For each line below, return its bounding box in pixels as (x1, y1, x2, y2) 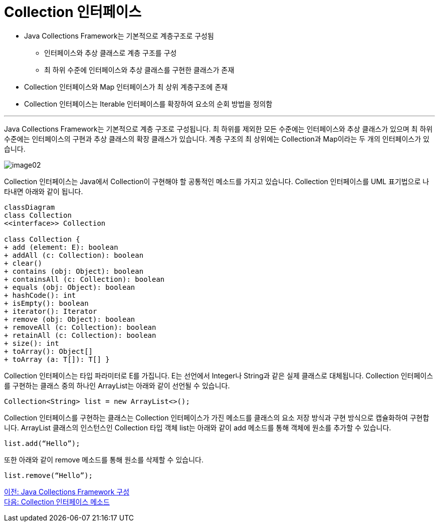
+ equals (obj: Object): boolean (4, 283, 135, 291)
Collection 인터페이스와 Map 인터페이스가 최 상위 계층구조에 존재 (24, 82, 228, 91)
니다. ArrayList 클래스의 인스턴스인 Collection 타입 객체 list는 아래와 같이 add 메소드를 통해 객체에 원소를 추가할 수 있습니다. (4, 423, 391, 432)
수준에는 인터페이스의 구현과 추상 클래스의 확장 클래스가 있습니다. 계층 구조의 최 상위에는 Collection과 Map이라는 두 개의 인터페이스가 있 (4, 134, 429, 143)
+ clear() (4, 259, 42, 267)
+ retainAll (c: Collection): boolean (4, 331, 156, 339)
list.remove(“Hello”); (4, 471, 93, 479)
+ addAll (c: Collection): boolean (4, 251, 144, 259)
